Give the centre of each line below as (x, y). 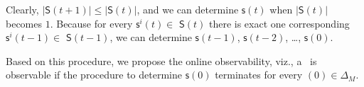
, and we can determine (188, 9)
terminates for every (259, 75)
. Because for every (91, 23)
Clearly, (22, 9)
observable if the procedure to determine (94, 75)
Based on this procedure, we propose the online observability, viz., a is (161, 60)
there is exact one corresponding (279, 23)
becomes (24, 23)
